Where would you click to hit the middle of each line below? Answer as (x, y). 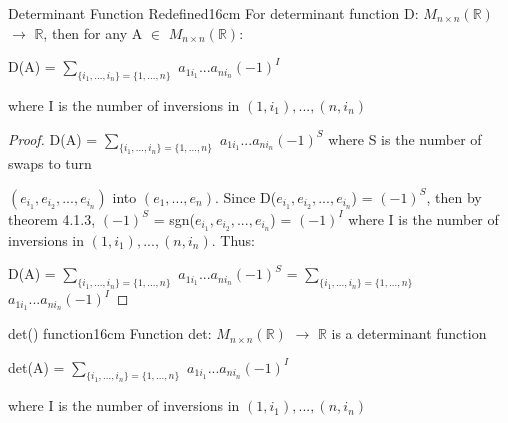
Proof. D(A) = (53, 138)
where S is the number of (405, 138)
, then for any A (93, 32)
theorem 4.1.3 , (52, 218)
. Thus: (233, 239)
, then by (454, 196)
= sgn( (174, 218)
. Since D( (245, 196)
